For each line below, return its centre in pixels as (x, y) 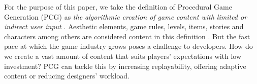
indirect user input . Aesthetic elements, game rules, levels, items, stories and (124, 26)
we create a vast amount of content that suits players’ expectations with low (123, 56)
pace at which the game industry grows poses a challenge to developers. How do (128, 46)
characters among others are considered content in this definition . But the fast (127, 36)
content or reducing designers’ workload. (67, 76)
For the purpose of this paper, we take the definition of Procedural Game (118, 7)
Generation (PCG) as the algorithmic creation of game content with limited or (126, 16)
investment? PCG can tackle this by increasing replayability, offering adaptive (125, 66)
